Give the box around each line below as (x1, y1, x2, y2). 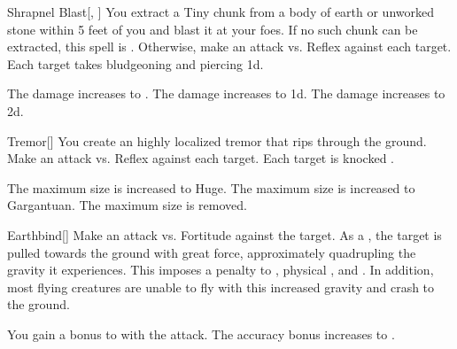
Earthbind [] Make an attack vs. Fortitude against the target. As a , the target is (7, 225, 442, 244)
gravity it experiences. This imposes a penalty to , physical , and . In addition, (7, 260, 434, 279)
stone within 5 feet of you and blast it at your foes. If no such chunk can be (7, 19, 418, 38)
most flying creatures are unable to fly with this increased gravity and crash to (7, 277, 435, 296)
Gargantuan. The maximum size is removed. (7, 196, 247, 214)
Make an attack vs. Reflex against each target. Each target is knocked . (7, 149, 394, 167)
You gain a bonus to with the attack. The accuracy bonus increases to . (7, 324, 395, 343)
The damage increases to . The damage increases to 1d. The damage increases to (7, 84, 445, 103)
